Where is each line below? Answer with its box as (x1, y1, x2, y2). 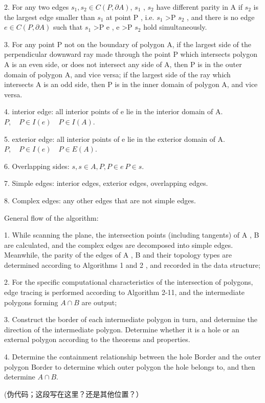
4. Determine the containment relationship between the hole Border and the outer (4, 351, 261, 362)
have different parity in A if (156, 2, 242, 12)
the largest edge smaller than (4, 11, 95, 22)
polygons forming (4, 296, 58, 307)
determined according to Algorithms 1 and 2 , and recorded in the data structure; (4, 259, 260, 270)
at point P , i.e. (106, 11, 154, 22)
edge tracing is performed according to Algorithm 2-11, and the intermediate (4, 287, 245, 298)
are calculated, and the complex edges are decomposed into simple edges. (4, 239, 233, 250)
